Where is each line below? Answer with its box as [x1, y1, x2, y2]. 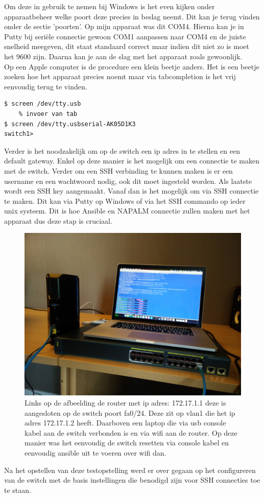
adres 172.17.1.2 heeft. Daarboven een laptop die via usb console [25, 417, 226, 428]
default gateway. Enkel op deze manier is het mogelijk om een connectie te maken [4, 155, 259, 166]
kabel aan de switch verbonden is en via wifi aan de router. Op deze [25, 427, 237, 438]
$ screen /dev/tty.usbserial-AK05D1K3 [4, 120, 136, 128]
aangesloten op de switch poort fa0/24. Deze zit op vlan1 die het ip [25, 407, 235, 418]
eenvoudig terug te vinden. [4, 81, 87, 91]
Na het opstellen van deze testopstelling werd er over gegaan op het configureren [4, 464, 256, 475]
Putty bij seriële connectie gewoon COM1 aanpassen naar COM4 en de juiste [4, 31, 246, 41]
